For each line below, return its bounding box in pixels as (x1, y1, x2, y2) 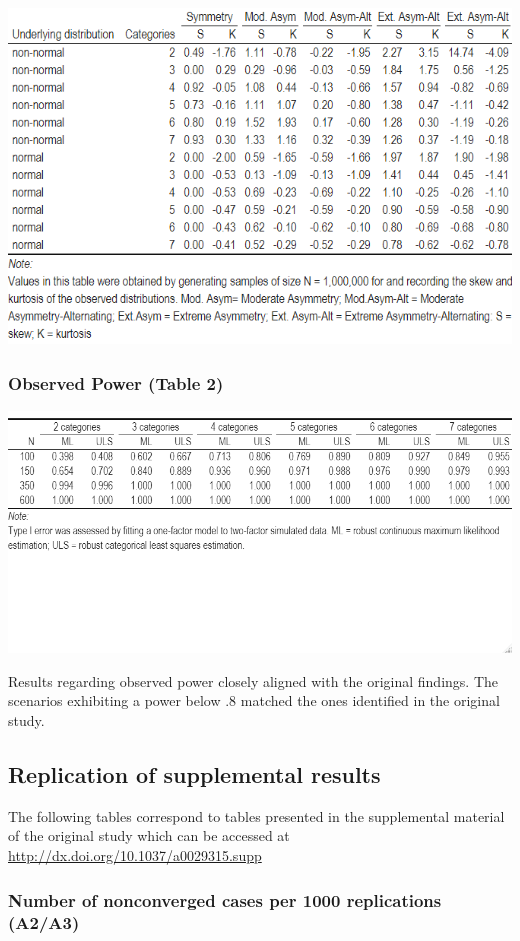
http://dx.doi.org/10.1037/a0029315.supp (8, 845, 262, 866)
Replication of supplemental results (8, 759, 381, 790)
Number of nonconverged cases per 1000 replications (8, 887, 442, 912)
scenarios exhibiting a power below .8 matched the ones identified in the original (8, 690, 500, 711)
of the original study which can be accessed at (8, 825, 290, 846)
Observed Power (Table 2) (8, 370, 224, 395)
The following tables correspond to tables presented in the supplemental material (8, 805, 505, 826)
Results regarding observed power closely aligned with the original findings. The (8, 670, 499, 691)
